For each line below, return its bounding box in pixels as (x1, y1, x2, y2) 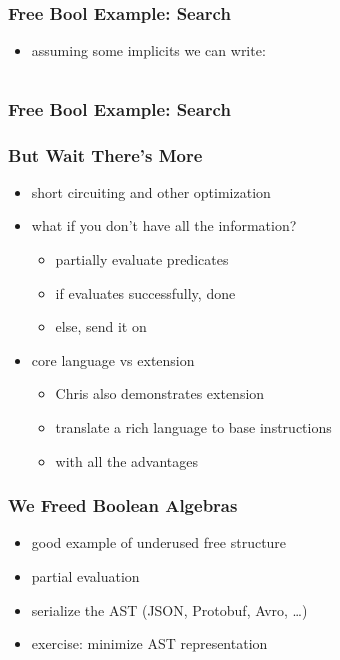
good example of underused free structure (31, 532, 287, 553)
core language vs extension (31, 349, 195, 370)
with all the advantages (55, 450, 199, 471)
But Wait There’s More (8, 142, 203, 167)
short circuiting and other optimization (31, 181, 271, 202)
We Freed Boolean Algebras (8, 493, 238, 518)
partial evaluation (31, 566, 140, 587)
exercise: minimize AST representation (31, 633, 268, 654)
